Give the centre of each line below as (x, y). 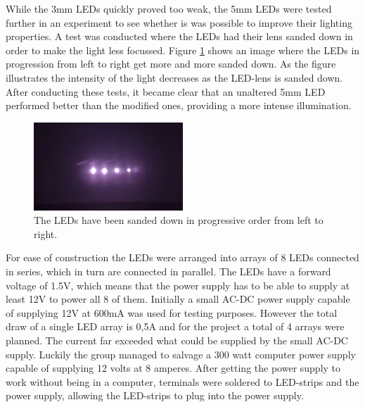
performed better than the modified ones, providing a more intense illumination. (179, 105)
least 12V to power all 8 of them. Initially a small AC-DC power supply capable (178, 299)
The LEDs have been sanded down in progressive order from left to (179, 220)
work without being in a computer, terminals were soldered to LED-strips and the (182, 381)
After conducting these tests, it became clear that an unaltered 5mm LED (166, 91)
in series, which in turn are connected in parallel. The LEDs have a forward (168, 271)
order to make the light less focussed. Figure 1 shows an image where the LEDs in (183, 50)
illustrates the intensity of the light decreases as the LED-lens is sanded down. (174, 77)
